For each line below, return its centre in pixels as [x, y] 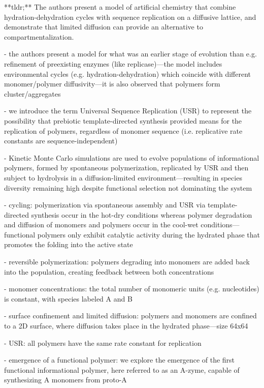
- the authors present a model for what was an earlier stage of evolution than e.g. [130, 54]
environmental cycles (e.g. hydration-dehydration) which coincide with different [127, 73]
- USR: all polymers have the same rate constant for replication [103, 342]
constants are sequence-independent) [61, 141]
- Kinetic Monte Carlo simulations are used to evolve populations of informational [132, 157]
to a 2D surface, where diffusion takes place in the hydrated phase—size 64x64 [126, 326]
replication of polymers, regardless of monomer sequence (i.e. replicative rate [123, 130]
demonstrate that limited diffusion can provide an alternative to [104, 27]
